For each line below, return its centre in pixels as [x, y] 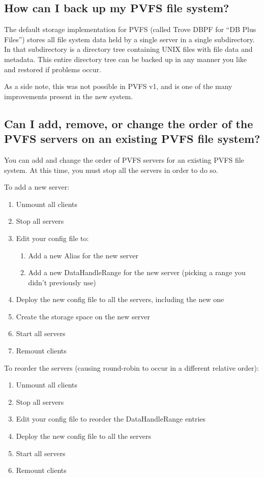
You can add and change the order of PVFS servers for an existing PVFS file [124, 159]
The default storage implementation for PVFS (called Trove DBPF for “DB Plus [130, 29]
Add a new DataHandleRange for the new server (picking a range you [137, 272]
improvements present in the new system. [69, 96]
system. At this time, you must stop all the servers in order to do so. [111, 170]
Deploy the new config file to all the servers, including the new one [120, 299]
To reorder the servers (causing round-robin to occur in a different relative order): [131, 367]
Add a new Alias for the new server [83, 255]
